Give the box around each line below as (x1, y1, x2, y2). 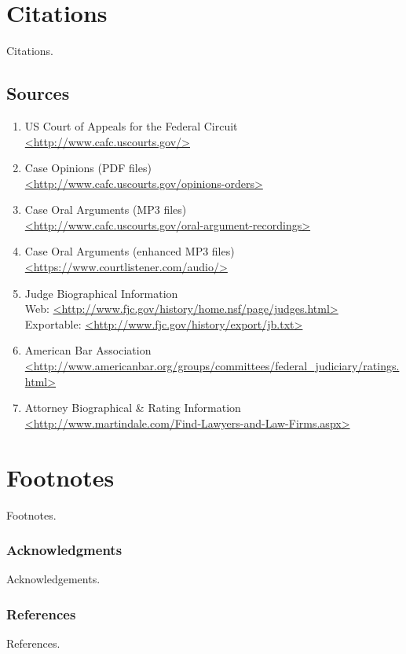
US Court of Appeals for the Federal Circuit (24, 117, 238, 134)
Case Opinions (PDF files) (24, 160, 152, 176)
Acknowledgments (6, 540, 123, 560)
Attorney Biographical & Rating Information (24, 399, 241, 416)
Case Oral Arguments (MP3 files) (24, 201, 187, 218)
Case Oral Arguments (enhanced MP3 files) (24, 243, 235, 259)
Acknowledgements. (6, 571, 101, 587)
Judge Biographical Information (24, 285, 178, 301)
